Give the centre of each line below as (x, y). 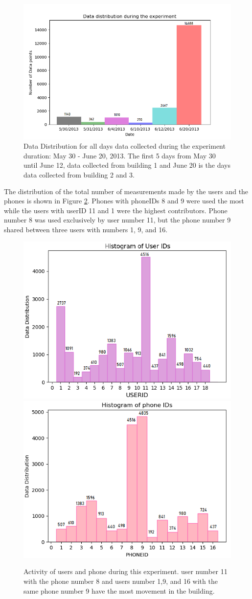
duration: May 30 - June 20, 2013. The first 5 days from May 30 (120, 155)
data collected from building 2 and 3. (79, 174)
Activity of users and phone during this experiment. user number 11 (126, 571)
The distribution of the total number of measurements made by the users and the (126, 191)
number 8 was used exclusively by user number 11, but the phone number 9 (117, 220)
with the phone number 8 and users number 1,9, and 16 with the (121, 581)
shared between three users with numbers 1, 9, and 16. (86, 229)
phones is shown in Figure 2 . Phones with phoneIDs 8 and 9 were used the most (124, 201)
